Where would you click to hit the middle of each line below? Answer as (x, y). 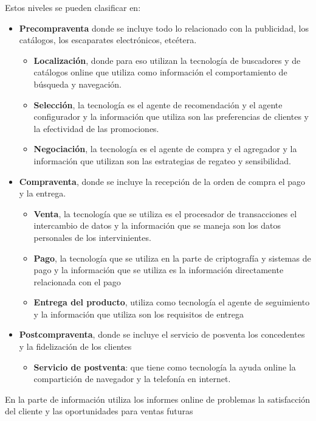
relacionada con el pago (77, 281)
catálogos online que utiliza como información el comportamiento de (160, 72)
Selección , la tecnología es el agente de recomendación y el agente (158, 104)
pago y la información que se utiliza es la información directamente (159, 270)
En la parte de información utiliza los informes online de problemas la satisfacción (158, 399)
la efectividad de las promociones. (96, 128)
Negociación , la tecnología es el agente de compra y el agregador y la (165, 149)
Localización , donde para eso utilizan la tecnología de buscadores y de (167, 60)
